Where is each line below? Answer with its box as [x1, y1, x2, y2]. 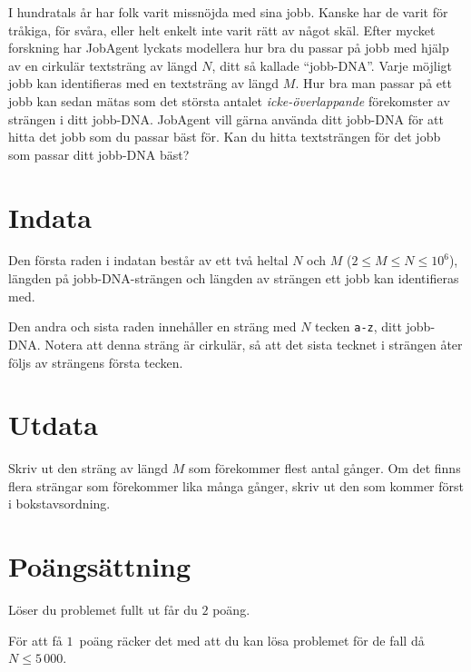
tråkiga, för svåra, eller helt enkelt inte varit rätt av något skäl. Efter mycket [8, 20, 436, 39]
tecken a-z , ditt [315, 317, 402, 336]
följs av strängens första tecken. [8, 352, 183, 371]
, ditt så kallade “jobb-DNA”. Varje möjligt [211, 55, 452, 74]
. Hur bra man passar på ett [295, 74, 452, 93]
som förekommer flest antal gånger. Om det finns [188, 459, 461, 478]
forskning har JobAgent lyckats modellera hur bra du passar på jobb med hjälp [8, 38, 449, 57]
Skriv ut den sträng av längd [8, 459, 168, 478]
